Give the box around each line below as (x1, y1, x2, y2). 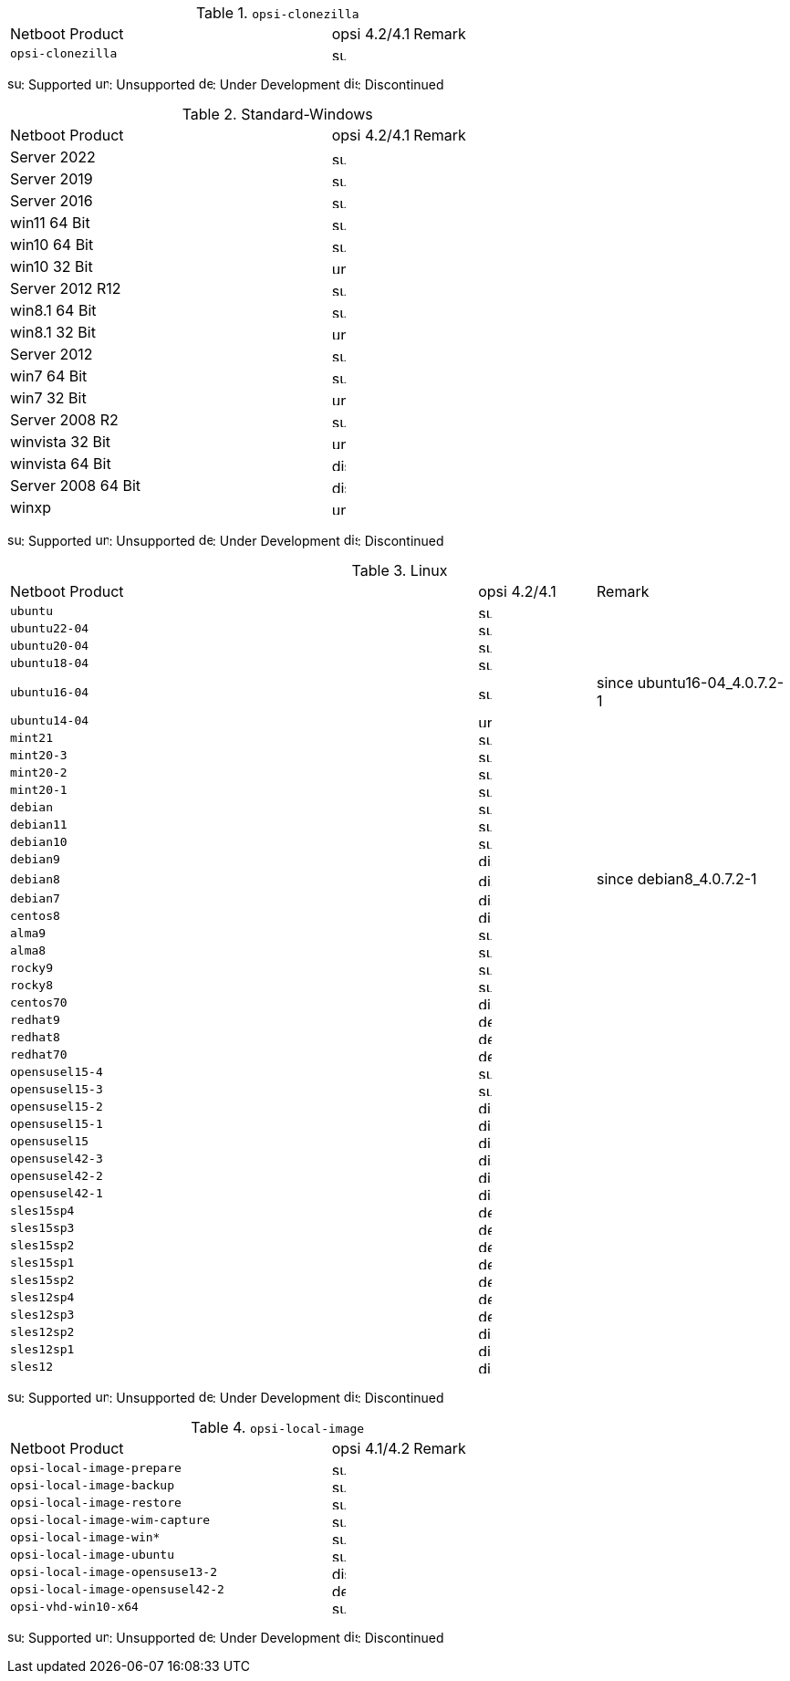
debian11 (10, 818, 68, 831)
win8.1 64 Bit (10, 301, 97, 319)
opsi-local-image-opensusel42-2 (10, 1582, 224, 1596)
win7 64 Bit (10, 367, 88, 385)
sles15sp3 (10, 1221, 75, 1235)
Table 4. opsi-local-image (191, 1418, 365, 1436)
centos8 (10, 909, 60, 923)
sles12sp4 (10, 1290, 75, 1304)
